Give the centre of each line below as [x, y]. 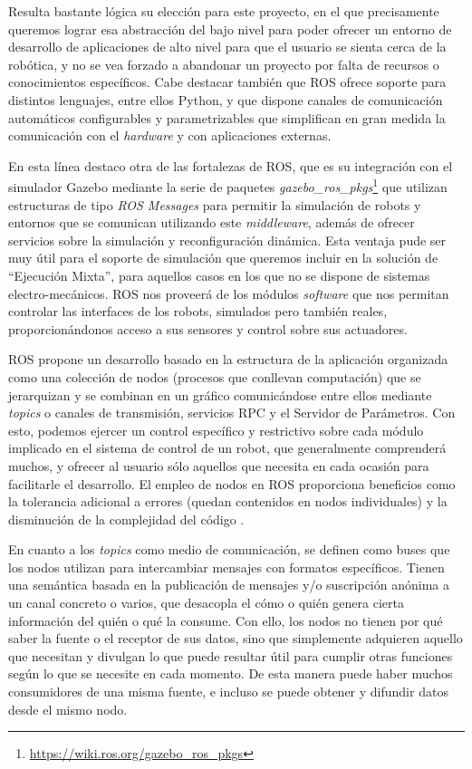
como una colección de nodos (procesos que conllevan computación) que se [215, 376]
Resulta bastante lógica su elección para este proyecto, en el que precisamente [224, 11]
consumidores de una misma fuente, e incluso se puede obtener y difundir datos [228, 692]
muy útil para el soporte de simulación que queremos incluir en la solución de [223, 258]
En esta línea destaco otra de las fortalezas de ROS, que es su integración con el [231, 165]
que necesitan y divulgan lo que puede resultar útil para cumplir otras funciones [231, 655]
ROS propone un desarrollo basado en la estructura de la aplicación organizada [228, 359]
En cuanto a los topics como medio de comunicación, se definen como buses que [229, 549]
